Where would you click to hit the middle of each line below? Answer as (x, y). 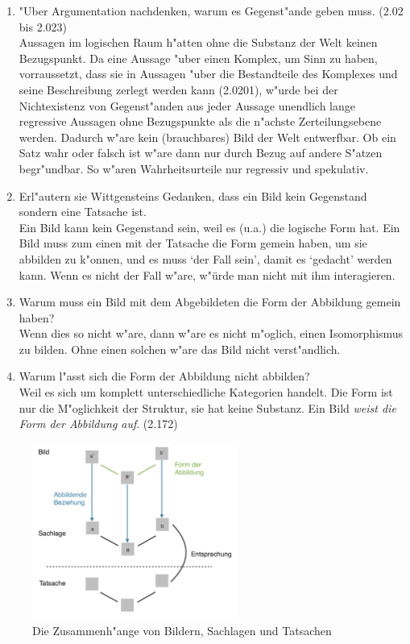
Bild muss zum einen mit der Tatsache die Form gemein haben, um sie (193, 243)
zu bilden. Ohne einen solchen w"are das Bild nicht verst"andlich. (180, 349)
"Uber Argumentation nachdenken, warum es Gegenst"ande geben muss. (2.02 (211, 10)
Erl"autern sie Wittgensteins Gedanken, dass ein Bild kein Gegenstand (193, 195)
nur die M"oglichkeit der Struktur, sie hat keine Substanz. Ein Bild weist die (207, 407)
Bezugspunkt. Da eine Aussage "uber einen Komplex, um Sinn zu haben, (198, 58)
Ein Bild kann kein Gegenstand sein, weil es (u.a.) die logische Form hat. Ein (209, 227)
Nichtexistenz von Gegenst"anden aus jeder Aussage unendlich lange (187, 105)
